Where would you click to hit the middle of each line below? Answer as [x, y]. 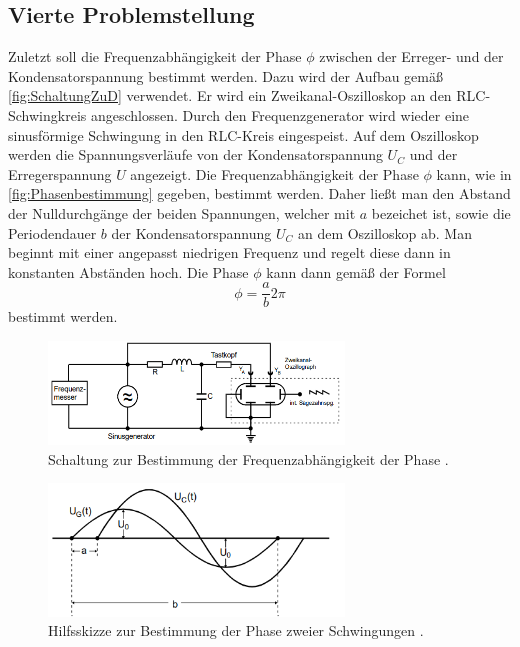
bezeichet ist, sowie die [441, 212]
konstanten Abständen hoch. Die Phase [128, 271]
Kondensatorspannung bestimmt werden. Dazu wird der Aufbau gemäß [225, 75]
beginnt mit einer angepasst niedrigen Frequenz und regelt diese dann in [229, 252]
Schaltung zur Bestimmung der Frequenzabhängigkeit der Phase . [248, 458]
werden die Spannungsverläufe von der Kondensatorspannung [195, 154]
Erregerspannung [60, 173]
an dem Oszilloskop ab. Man [384, 232]
